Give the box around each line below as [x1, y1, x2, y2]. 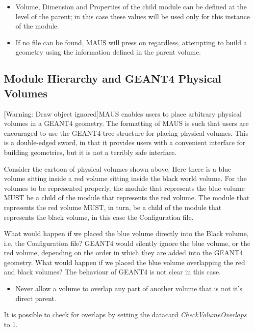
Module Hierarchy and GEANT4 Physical [4, 71, 222, 86]
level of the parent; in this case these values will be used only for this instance [15, 11, 250, 21]
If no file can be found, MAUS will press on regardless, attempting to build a [15, 37, 247, 47]
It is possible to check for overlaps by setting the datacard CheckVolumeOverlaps [4, 309, 247, 320]
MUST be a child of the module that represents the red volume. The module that [4, 192, 250, 203]
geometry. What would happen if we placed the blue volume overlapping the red [4, 257, 245, 267]
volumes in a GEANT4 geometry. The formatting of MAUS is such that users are [4, 118, 249, 128]
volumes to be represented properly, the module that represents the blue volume [4, 182, 245, 193]
